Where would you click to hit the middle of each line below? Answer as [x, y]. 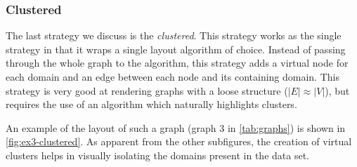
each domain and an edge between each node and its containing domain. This [173, 76]
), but [337, 90]
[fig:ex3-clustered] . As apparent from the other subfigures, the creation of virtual [179, 141]
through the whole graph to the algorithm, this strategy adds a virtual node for [177, 63]
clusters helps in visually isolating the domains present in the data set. [157, 155]
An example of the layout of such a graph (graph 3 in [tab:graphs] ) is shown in [176, 127]
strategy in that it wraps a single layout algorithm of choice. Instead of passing [176, 49]
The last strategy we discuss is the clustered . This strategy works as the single [174, 35]
